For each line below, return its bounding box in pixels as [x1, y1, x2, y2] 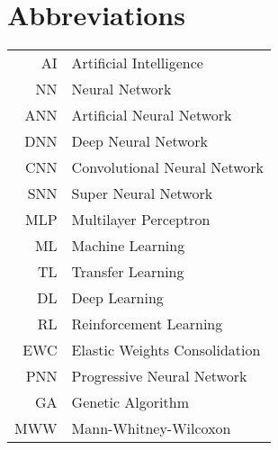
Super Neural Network [71, 183, 213, 204]
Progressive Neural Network [71, 365, 247, 387]
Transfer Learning [71, 261, 184, 283]
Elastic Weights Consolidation [71, 339, 261, 361]
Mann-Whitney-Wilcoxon [71, 418, 231, 439]
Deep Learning [71, 287, 164, 309]
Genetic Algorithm [71, 391, 189, 413]
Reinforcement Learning [71, 313, 223, 335]
